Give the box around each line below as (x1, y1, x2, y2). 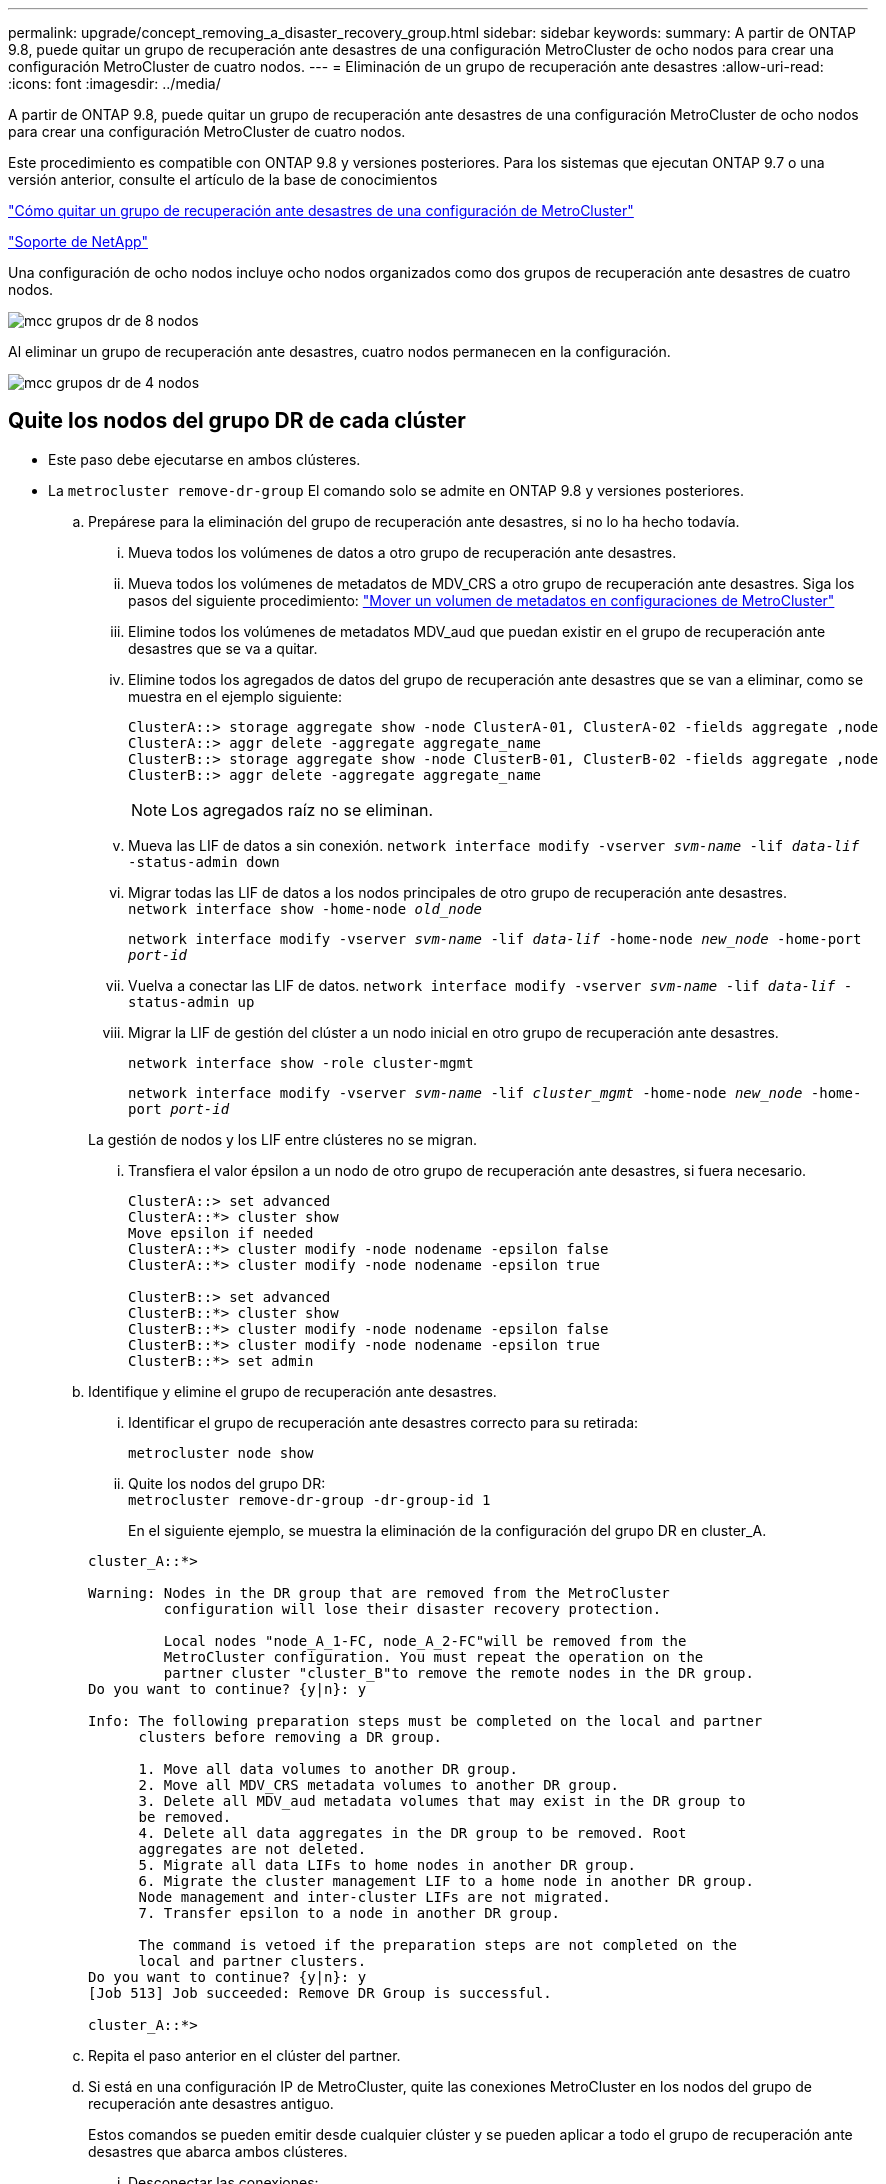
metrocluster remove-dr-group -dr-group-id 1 (128, 1491, 491, 1508)
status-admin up (128, 993, 255, 1010)
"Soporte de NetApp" (8, 233, 148, 250)
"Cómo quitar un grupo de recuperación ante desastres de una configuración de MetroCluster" (8, 202, 634, 219)
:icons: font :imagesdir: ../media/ (8, 75, 221, 92)
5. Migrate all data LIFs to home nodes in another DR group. (138, 1856, 636, 1873)
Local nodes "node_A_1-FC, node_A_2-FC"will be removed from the (163, 1632, 687, 1649)
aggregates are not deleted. (138, 1840, 367, 1857)
